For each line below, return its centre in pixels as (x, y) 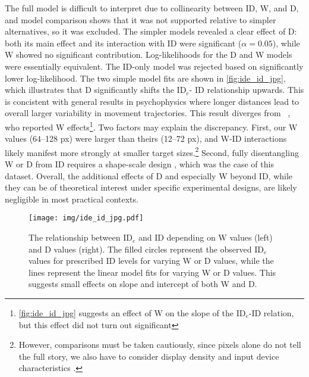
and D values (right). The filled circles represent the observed (140, 249)
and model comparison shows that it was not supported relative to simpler (141, 19)
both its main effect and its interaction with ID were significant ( (123, 43)
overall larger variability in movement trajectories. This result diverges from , (148, 113)
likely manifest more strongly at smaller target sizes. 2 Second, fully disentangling (152, 151)
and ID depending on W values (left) (205, 237)
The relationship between (75, 237)
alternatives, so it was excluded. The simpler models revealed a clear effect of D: (151, 31)
